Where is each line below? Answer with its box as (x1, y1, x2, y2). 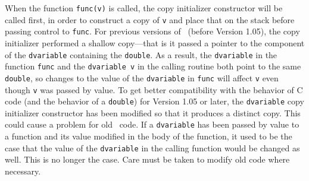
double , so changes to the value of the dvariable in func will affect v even (5, 71, 279, 84)
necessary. (5, 164, 41, 177)
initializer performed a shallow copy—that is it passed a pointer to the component (5, 36, 305, 49)
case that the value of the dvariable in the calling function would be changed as (5, 141, 300, 154)
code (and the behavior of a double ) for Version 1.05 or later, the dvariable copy (5, 95, 304, 107)
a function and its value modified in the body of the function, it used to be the (5, 130, 292, 142)
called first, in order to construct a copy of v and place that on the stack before (5, 13, 295, 26)
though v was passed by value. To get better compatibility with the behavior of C (5, 83, 303, 96)
